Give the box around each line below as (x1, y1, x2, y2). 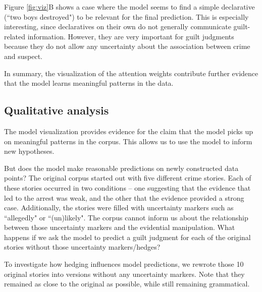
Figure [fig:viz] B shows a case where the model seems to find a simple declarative (4, 2, 255, 12)
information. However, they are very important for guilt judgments (27, 31, 234, 41)
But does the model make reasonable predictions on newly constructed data (4, 162, 239, 173)
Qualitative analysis (4, 102, 109, 118)
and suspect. (4, 50, 42, 61)
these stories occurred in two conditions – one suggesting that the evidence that (4, 182, 251, 193)
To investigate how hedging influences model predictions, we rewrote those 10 (4, 259, 244, 269)
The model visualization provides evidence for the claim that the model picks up (4, 126, 253, 136)
